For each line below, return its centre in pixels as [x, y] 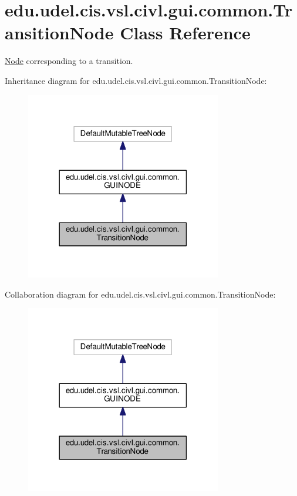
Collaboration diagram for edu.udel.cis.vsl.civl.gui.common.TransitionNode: [140, 294]
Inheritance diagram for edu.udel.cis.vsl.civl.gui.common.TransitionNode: [136, 80]
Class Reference [185, 33]
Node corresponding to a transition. [69, 61]
